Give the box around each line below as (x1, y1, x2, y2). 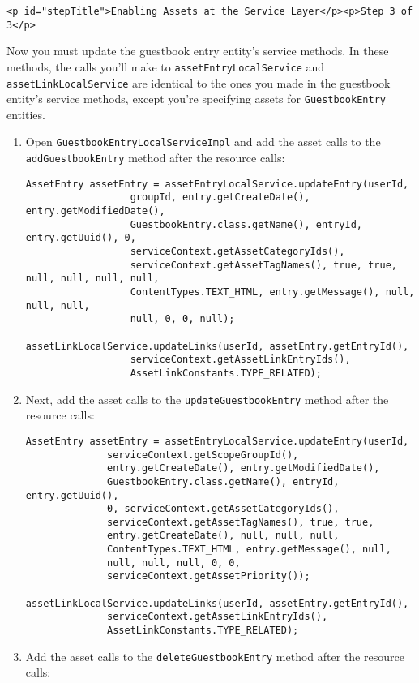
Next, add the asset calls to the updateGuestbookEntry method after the (25, 390, 389, 407)
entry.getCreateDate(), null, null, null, (107, 530, 340, 542)
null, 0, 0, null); (130, 313, 235, 325)
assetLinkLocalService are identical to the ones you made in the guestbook (6, 74, 391, 91)
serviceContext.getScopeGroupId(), (107, 449, 299, 461)
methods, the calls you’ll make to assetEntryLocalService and (6, 58, 325, 75)
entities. (6, 105, 45, 122)
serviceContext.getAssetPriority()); (107, 570, 310, 582)
